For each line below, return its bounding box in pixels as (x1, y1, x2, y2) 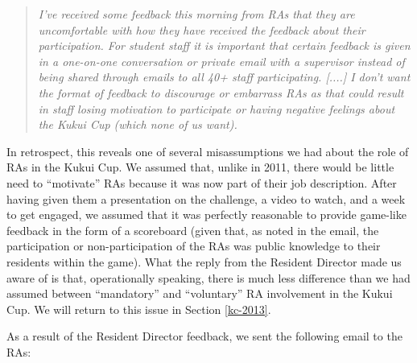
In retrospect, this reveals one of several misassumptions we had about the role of (6, 142, 409, 159)
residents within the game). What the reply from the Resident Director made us (6, 253, 402, 270)
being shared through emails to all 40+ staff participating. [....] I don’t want (38, 68, 411, 85)
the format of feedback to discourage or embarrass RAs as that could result (38, 84, 404, 101)
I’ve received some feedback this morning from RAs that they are (38, 6, 355, 22)
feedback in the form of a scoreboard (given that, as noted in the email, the (6, 221, 379, 238)
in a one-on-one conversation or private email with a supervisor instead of (38, 52, 405, 69)
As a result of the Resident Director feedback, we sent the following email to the (6, 328, 403, 344)
